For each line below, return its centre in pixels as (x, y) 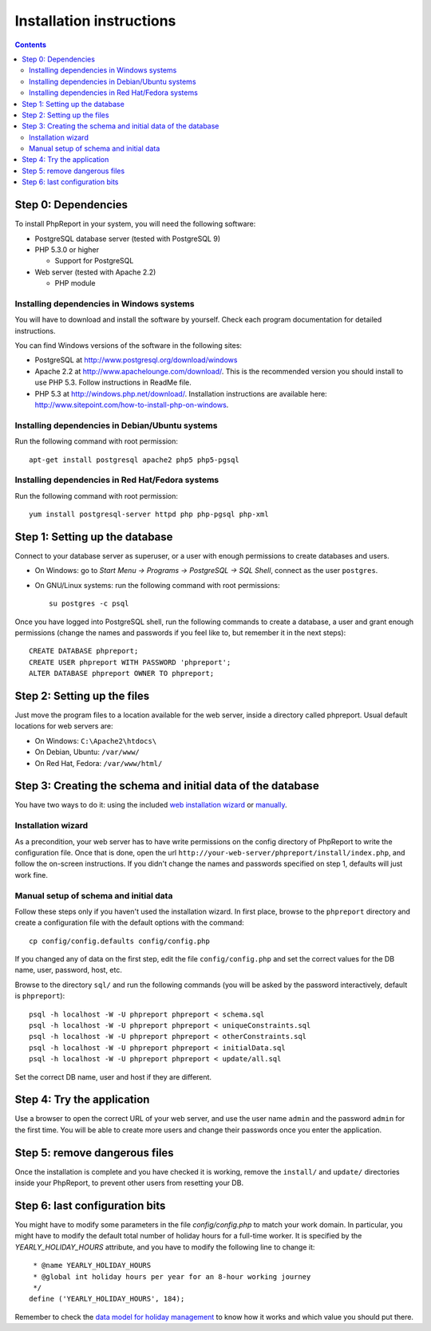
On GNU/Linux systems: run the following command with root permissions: (158, 585)
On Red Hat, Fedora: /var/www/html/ (99, 763)
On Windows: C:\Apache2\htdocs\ (96, 741)
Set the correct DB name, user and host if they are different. (113, 1076)
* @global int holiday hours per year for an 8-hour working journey (172, 1276)
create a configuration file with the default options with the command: (130, 922)
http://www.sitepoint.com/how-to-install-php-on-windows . (132, 405)
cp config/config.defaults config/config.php (120, 941)
